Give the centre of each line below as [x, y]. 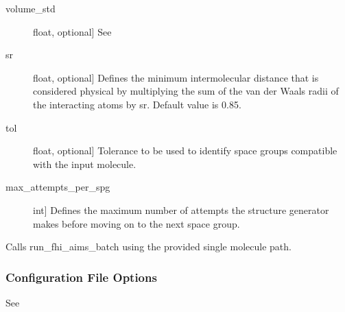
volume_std [31, 8]
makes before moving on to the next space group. [136, 223]
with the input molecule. [85, 164]
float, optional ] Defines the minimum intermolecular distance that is [176, 77]
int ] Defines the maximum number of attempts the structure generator [181, 209]
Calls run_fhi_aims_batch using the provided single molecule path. [148, 247]
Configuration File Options [81, 277]
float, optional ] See [72, 31]
